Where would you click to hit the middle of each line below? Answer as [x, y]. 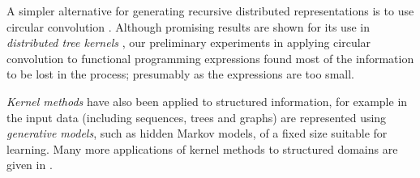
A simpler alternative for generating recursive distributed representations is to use [210, 11]
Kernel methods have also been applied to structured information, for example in [207, 101]
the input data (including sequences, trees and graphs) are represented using [197, 117]
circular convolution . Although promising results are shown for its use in [188, 26]
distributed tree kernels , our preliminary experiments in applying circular [189, 42]
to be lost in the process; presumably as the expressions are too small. [180, 74]
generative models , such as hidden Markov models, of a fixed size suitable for [197, 133]
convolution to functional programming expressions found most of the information [210, 58]
